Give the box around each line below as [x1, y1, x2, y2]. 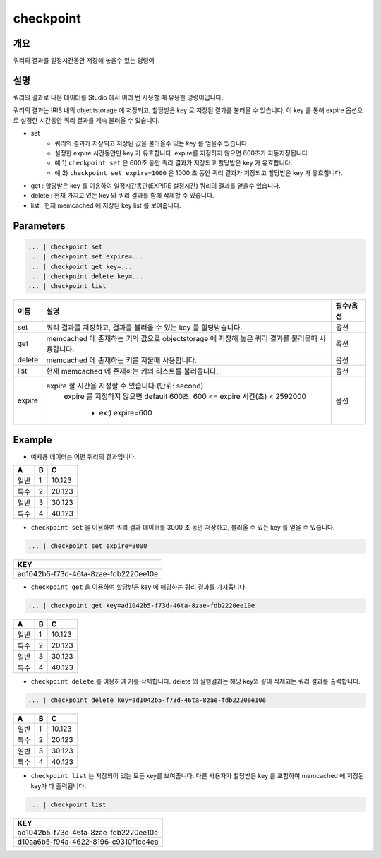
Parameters [13, 220, 66, 232]
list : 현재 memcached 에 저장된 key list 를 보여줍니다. [30, 201, 181, 210]
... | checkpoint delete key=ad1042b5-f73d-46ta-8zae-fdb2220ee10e [28, 696, 267, 704]
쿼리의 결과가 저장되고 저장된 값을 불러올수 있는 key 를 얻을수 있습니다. [54, 138, 250, 148]
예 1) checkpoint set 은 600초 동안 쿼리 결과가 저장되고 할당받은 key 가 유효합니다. [54, 159, 293, 167]
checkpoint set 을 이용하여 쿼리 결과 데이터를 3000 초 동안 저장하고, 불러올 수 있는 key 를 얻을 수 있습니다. [30, 523, 335, 532]
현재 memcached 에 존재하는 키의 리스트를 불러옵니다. [46, 367, 219, 376]
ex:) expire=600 [99, 408, 152, 418]
